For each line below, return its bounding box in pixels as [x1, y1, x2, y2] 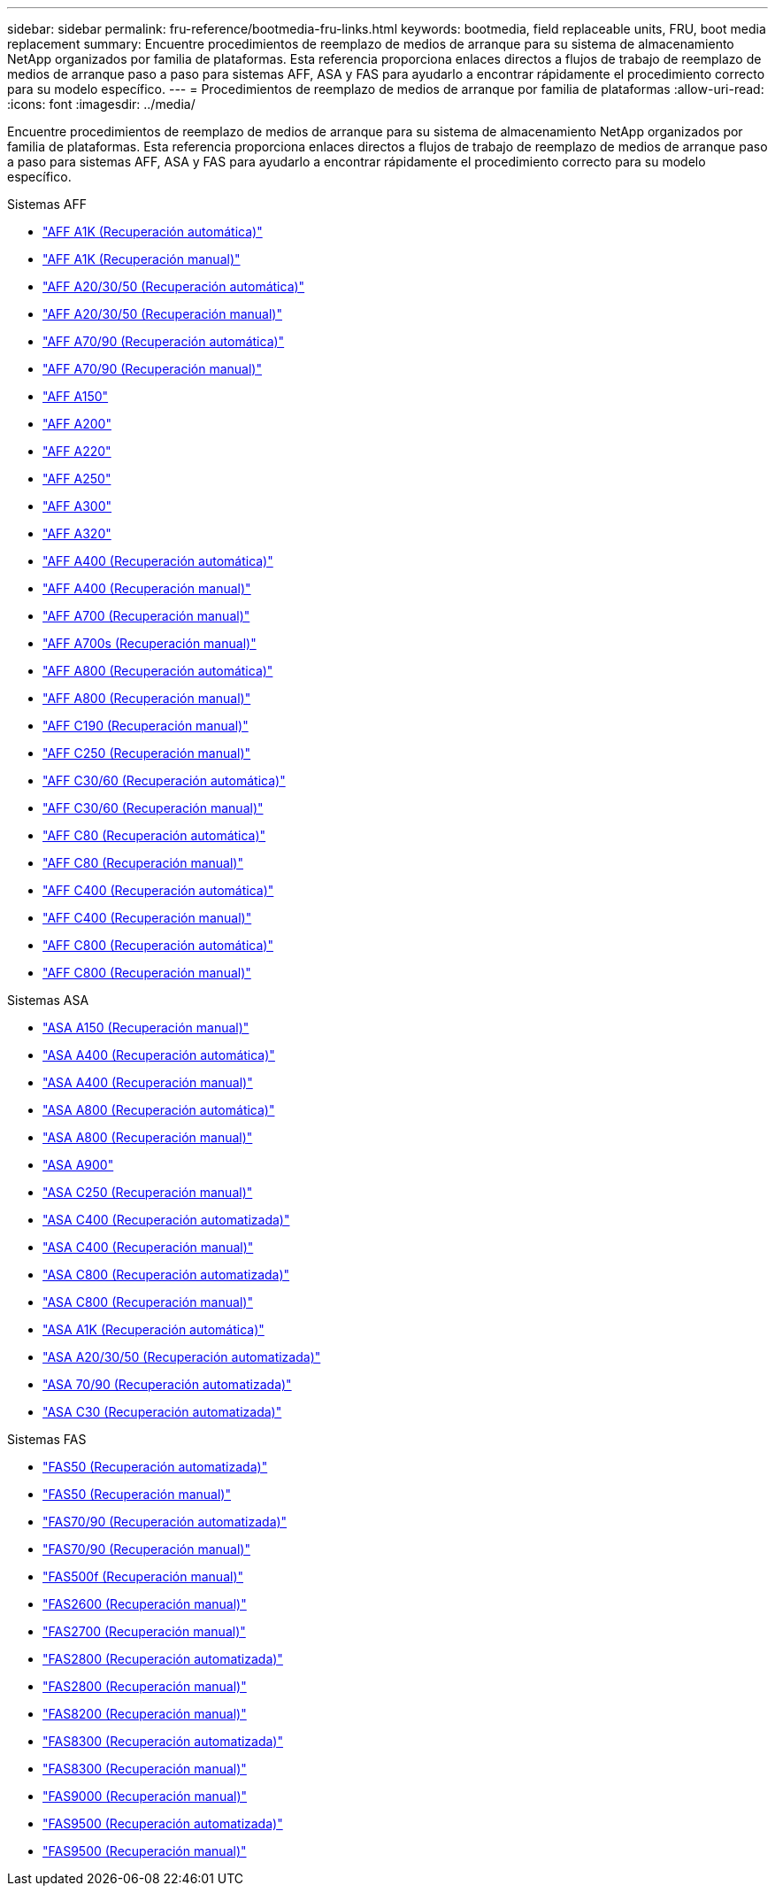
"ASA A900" [42, 1157, 114, 1172]
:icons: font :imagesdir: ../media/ [7, 97, 196, 112]
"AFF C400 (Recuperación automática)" [42, 883, 274, 898]
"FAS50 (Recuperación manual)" [42, 1487, 231, 1502]
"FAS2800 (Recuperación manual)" [42, 1679, 247, 1694]
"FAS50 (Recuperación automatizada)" [42, 1459, 268, 1474]
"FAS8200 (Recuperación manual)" [42, 1706, 247, 1721]
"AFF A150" [42, 389, 109, 404]
